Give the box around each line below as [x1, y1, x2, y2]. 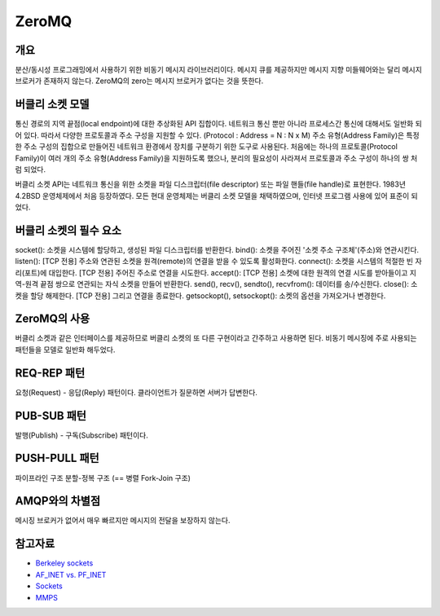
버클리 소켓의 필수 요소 [15, 223, 122, 237]
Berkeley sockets [35, 558, 94, 568]
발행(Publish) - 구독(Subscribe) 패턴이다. [15, 430, 148, 440]
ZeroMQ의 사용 [15, 312, 90, 326]
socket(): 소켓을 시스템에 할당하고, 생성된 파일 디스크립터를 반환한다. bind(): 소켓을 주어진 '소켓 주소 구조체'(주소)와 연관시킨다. [15, 245, 420, 254]
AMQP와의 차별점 [15, 494, 101, 508]
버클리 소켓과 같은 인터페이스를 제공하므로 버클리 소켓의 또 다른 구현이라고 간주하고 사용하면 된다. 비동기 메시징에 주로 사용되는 [15, 333, 417, 343]
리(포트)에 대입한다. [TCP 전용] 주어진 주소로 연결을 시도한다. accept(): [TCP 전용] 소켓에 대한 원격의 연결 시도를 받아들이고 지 [15, 267, 417, 277]
